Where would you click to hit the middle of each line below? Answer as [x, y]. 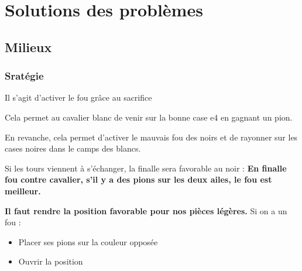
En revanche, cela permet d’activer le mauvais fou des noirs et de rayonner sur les [151, 137]
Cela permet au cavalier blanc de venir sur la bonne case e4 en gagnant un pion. [149, 117]
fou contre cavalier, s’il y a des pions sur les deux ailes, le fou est [138, 179]
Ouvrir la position [51, 261]
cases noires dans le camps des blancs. [73, 148]
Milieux [28, 47]
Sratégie [24, 76]
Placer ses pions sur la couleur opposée [88, 241]
